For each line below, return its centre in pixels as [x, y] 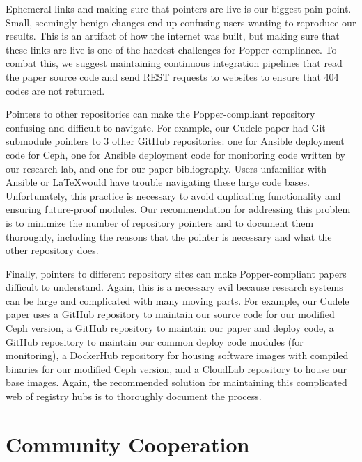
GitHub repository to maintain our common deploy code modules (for [155, 341]
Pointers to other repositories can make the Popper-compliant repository [160, 114]
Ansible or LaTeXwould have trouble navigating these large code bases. [158, 182]
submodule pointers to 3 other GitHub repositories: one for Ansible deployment [175, 141]
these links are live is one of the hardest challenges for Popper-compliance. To [171, 49]
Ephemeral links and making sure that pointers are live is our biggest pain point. [179, 8]
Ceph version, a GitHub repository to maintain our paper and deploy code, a [170, 328]
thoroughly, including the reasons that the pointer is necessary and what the [169, 236]
